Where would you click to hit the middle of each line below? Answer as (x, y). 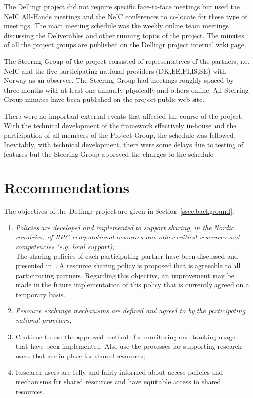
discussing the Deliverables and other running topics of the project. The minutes (124, 35)
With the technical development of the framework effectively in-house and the (120, 125)
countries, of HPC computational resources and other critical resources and (127, 237)
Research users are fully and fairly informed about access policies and (119, 372)
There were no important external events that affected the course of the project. (124, 115)
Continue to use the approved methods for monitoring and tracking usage (125, 336)
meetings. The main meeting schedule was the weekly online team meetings (117, 26)
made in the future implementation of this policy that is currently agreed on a (132, 285)
